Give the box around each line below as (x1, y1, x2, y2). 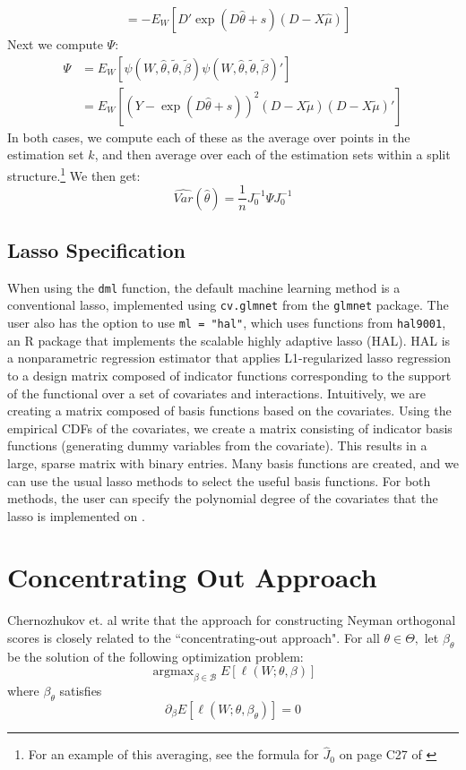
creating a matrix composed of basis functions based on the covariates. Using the (7, 401, 452, 420)
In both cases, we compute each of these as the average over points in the (7, 127, 410, 146)
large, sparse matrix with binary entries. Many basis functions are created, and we (7, 453, 459, 472)
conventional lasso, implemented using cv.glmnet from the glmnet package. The (7, 295, 449, 314)
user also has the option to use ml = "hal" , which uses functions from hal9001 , (7, 313, 446, 332)
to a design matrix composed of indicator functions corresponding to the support (7, 365, 452, 384)
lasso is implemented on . (7, 506, 145, 525)
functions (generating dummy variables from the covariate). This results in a (7, 436, 427, 455)
